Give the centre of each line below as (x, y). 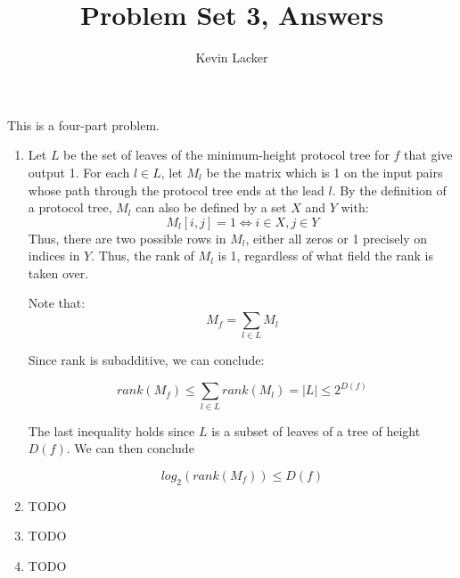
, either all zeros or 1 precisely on (337, 238)
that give (428, 155)
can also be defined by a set (211, 207)
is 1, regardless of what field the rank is (326, 256)
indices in (54, 256)
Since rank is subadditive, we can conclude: (146, 360)
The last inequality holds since (111, 430)
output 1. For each (79, 172)
